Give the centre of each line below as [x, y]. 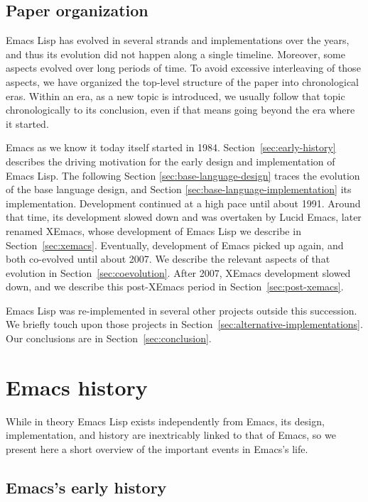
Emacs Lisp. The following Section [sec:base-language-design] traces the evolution [183, 175]
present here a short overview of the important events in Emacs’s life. [157, 448]
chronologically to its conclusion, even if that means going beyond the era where [180, 110]
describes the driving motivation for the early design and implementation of [171, 161]
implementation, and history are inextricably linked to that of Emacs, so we [171, 435]
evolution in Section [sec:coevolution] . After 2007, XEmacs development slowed [178, 272]
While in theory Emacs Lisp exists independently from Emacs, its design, [165, 421]
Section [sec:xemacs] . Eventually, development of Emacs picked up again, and [175, 245]
